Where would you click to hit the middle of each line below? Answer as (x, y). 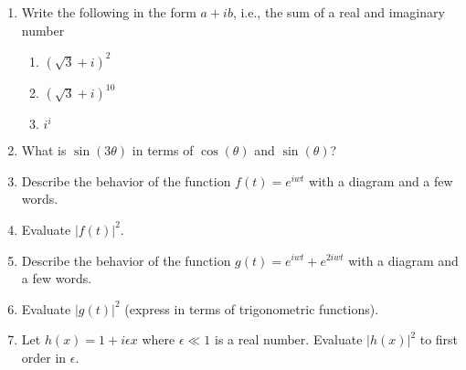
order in (44, 357)
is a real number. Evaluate (289, 339)
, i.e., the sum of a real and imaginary (339, 12)
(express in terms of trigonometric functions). (252, 308)
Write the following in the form (109, 12)
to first (439, 339)
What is (44, 150)
